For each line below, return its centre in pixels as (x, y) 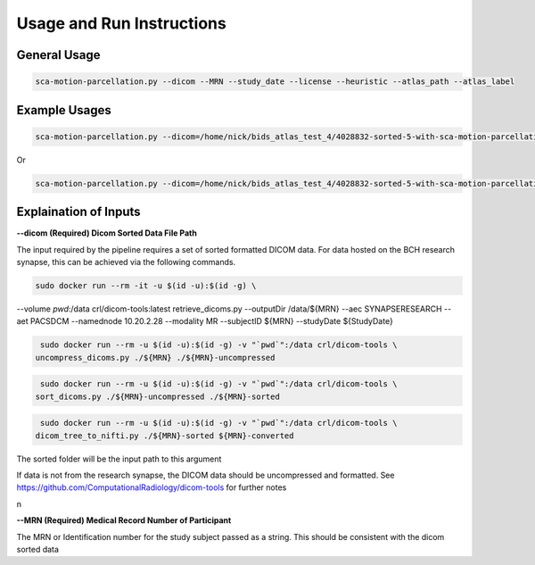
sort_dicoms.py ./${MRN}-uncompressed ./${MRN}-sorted (157, 396)
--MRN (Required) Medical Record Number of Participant (124, 520)
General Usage (59, 55)
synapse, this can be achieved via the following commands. (126, 262)
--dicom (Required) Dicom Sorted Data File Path (107, 233)
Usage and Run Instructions (121, 23)
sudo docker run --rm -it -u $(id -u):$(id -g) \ (146, 285)
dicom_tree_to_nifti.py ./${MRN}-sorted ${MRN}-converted (165, 436)
